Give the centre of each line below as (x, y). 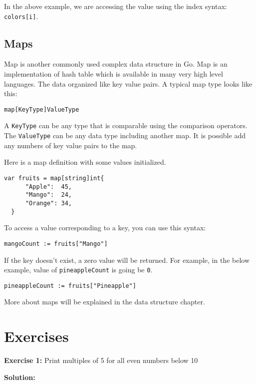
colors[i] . (21, 16)
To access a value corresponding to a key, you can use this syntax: (105, 228)
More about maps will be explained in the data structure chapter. (105, 302)
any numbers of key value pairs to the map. (71, 145)
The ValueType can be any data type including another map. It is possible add (125, 135)
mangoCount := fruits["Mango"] (56, 244)
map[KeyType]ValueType (42, 109)
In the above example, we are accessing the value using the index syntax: (116, 6)
